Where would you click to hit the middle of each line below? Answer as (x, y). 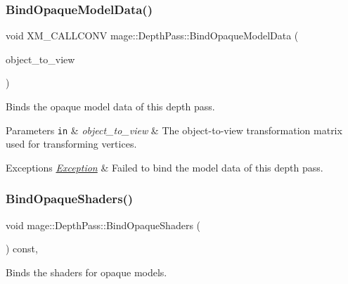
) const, (22, 248)
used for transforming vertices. (71, 144)
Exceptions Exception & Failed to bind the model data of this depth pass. (165, 167)
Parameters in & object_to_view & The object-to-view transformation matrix (174, 130)
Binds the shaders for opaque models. (86, 272)
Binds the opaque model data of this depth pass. (110, 106)
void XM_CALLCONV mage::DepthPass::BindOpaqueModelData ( (152, 35)
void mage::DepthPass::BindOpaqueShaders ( (103, 225)
